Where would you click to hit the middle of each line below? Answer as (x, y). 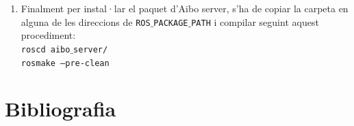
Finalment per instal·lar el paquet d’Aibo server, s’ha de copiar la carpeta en (185, 8)
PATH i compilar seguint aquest (255, 21)
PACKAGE (171, 23)
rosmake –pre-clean (65, 63)
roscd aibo (46, 49)
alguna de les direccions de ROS (86, 21)
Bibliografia (61, 109)
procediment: (48, 35)
